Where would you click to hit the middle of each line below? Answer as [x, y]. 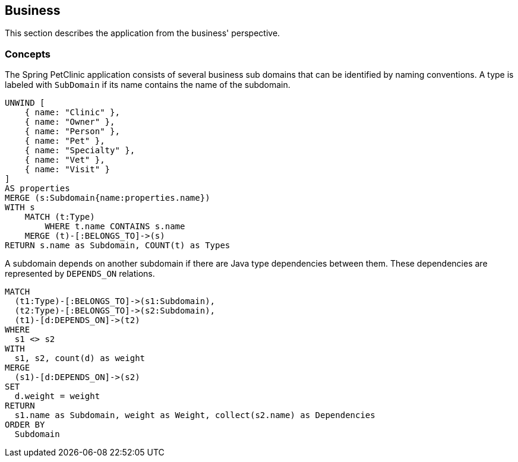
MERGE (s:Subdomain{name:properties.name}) [108, 198]
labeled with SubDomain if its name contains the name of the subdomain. [148, 85]
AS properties [37, 189]
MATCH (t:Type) [60, 217]
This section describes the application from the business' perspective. [143, 33]
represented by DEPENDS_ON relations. [80, 274]
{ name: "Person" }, [72, 132]
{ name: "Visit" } [67, 170]
